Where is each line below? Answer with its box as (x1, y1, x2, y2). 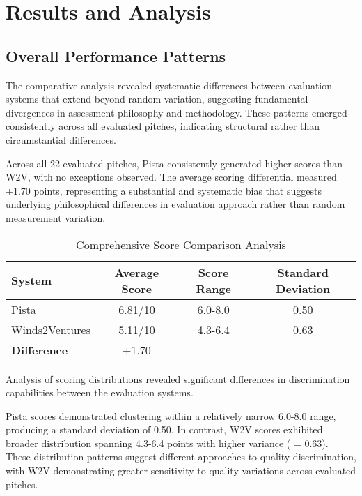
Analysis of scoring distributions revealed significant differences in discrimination (6, 371, 350, 386)
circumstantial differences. (6, 132, 116, 146)
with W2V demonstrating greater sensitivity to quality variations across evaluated (6, 463, 356, 478)
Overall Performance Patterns (6, 45, 226, 66)
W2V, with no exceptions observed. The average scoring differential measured (6, 170, 337, 184)
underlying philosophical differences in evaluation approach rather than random (6, 197, 345, 211)
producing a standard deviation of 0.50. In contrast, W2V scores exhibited (6, 422, 323, 437)
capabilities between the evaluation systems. (6, 385, 194, 400)
